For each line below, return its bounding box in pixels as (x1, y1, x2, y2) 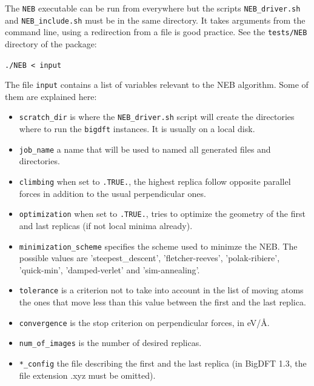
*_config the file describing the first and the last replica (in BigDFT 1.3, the (19, 356, 307, 369)
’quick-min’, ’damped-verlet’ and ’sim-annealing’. (19, 263, 200, 276)
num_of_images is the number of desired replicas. (19, 336, 202, 349)
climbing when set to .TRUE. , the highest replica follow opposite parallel (19, 175, 291, 188)
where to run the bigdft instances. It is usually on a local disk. (19, 122, 255, 135)
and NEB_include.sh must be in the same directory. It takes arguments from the (5, 13, 306, 26)
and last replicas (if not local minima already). (19, 219, 193, 231)
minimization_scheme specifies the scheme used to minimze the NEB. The (19, 239, 298, 252)
